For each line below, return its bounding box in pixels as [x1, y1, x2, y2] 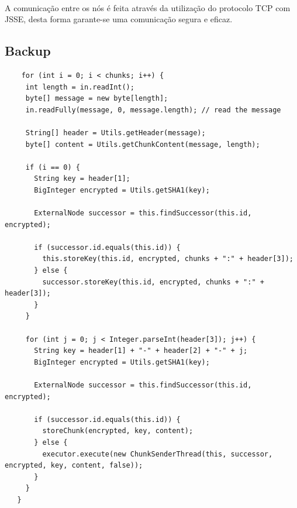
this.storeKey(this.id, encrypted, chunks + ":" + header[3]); [42, 255, 293, 263]
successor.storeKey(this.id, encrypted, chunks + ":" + [42, 277, 264, 286]
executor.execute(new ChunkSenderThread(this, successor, [42, 449, 273, 458]
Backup [5, 42, 51, 60]
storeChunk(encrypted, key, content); [42, 427, 194, 435]
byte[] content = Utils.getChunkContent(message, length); [25, 140, 260, 149]
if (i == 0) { [25, 163, 80, 171]
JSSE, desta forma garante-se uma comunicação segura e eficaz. [5, 13, 233, 25]
